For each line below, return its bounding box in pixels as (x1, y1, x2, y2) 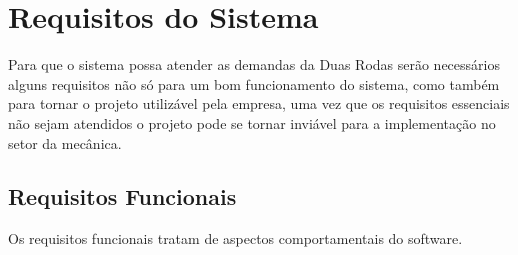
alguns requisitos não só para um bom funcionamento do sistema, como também (8, 73, 500, 94)
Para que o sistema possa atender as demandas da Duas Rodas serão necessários (8, 54, 500, 75)
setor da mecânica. (8, 132, 122, 153)
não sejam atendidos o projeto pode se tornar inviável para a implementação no (8, 112, 496, 133)
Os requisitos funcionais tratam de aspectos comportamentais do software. (8, 228, 463, 249)
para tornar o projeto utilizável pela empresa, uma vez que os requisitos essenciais (8, 93, 510, 114)
